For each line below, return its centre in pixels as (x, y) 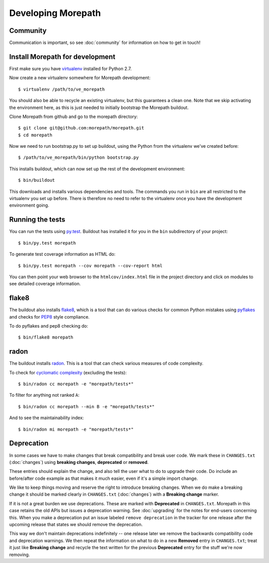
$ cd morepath (35, 135)
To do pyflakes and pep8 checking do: (49, 326)
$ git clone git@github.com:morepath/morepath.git (81, 128)
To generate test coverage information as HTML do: (62, 254)
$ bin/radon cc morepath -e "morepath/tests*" (76, 384)
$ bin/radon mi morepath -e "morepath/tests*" (76, 429)
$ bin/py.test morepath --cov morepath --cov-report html (90, 266)
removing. (19, 555)
